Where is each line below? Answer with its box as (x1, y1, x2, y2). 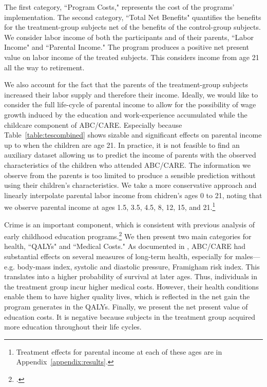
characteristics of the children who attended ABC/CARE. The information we (4, 159, 251, 170)
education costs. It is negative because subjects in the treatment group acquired (4, 311, 255, 322)
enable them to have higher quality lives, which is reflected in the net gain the (4, 291, 250, 302)
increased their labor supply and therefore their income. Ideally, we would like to (4, 89, 258, 100)
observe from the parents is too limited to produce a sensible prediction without (4, 169, 256, 180)
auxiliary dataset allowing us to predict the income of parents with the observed (4, 149, 256, 160)
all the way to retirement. (4, 62, 85, 72)
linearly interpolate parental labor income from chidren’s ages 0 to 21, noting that (4, 189, 262, 200)
